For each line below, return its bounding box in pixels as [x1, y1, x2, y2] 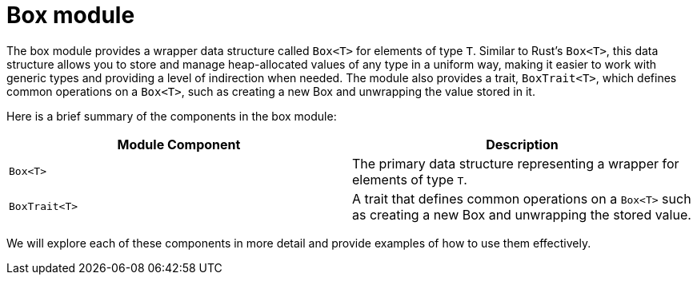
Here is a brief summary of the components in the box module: [6, 109, 337, 123]
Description [486, 136, 559, 152]
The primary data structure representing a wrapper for [352, 155, 679, 172]
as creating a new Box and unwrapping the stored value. [352, 206, 691, 223]
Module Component [117, 136, 241, 152]
